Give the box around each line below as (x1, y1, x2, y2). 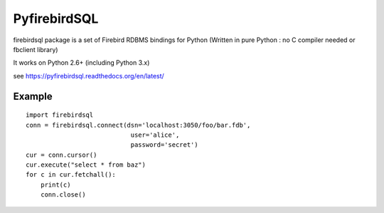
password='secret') (130, 141, 198, 149)
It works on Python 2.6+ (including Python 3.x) (13, 58, 150, 67)
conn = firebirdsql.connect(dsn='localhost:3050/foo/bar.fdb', (26, 121, 251, 129)
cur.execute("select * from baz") (26, 161, 146, 169)
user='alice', (130, 130, 180, 139)
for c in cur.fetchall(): (26, 171, 117, 179)
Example (13, 90, 53, 103)
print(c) (40, 180, 71, 189)
